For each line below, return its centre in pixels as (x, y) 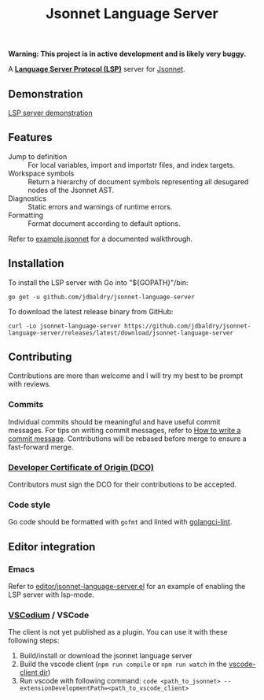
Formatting (26, 215)
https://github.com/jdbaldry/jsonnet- (188, 326)
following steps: (34, 641)
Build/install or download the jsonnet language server (106, 656)
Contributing (40, 357)
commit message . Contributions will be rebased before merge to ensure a (127, 439)
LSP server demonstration (50, 113)
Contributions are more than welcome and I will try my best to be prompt (126, 376)
